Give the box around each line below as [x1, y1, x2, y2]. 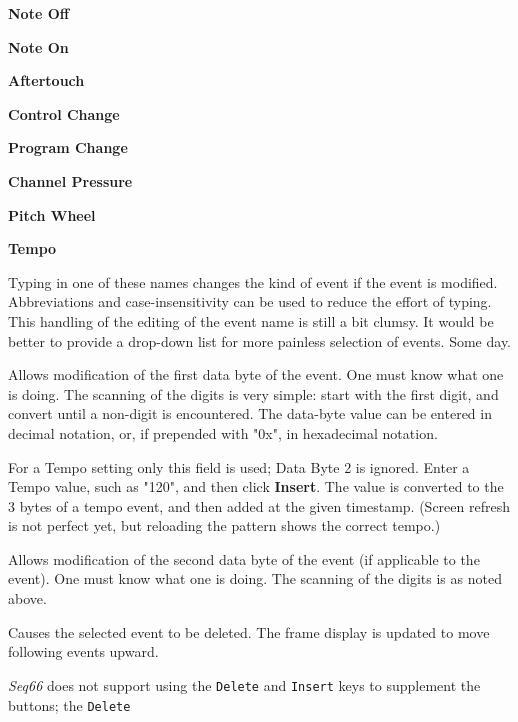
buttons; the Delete [8, 694, 131, 715]
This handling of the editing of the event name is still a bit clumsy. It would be [8, 310, 494, 331]
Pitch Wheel [8, 204, 96, 225]
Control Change [8, 103, 120, 124]
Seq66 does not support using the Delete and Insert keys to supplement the [8, 674, 481, 695]
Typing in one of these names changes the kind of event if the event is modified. [8, 271, 498, 292]
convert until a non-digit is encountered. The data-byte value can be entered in [8, 403, 492, 424]
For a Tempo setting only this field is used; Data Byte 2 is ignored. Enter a [8, 456, 470, 477]
